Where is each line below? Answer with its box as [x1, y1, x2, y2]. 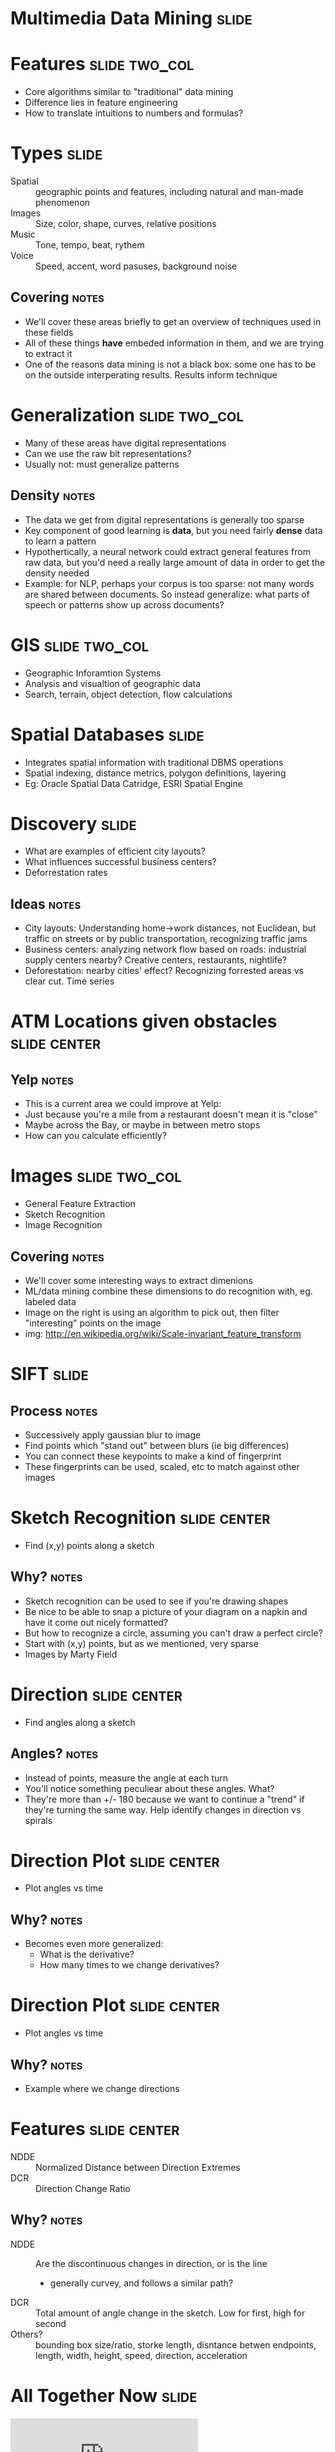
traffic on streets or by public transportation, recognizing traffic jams [24, 933, 308, 945]
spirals [24, 1814, 53, 1826]
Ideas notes [10, 895, 82, 912]
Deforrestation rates [24, 867, 108, 879]
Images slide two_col [10, 1165, 182, 1187]
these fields [24, 326, 74, 338]
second [35, 2317, 67, 2329]
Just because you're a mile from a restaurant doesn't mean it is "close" [24, 1108, 318, 1121]
